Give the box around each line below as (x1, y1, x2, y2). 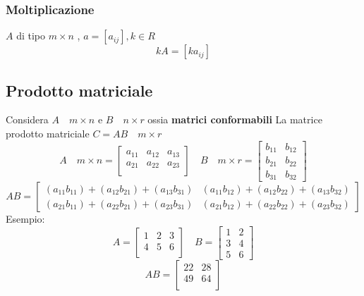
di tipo (16, 28, 46, 43)
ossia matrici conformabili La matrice (147, 112, 322, 127)
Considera (6, 112, 49, 127)
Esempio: (6, 211, 45, 226)
